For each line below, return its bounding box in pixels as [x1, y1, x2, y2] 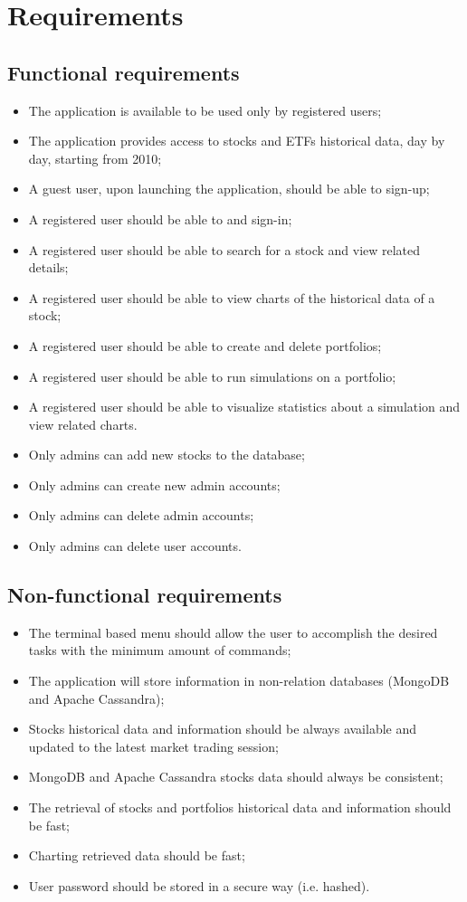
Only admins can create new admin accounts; [28, 475, 281, 494]
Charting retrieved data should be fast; [28, 846, 245, 865]
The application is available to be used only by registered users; [28, 100, 382, 119]
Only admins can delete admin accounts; [28, 506, 254, 525]
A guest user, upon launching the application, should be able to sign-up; [28, 179, 430, 198]
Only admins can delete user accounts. [28, 536, 242, 555]
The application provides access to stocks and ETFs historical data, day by [28, 131, 445, 150]
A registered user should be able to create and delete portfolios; [28, 336, 382, 355]
